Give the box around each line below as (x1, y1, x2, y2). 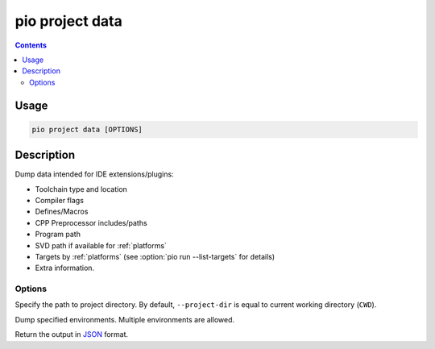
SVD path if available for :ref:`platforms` (35, 240, 167, 250)
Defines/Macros (35, 206, 89, 217)
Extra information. (35, 263, 95, 273)
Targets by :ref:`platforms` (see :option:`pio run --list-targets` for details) (35, 251, 275, 261)
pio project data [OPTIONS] (31, 125, 143, 134)
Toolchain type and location (35, 184, 128, 193)
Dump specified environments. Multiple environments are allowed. (14, 314, 235, 324)
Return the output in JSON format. (14, 330, 129, 339)
